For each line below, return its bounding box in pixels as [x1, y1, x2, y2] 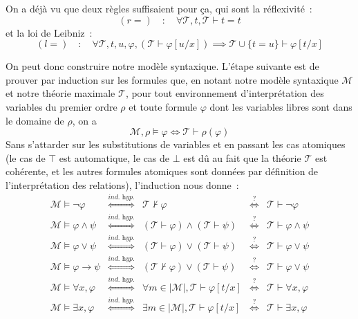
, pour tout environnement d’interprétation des [125, 86, 324, 100]
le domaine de [6, 113, 64, 127]
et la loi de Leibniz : [6, 25, 93, 39]
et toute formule [129, 99, 198, 113]
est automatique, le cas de [59, 150, 170, 165]
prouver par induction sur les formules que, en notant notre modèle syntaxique [6, 72, 339, 86]
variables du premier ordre [6, 99, 117, 113]
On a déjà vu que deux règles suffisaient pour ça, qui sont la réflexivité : [6, 1, 312, 15]
